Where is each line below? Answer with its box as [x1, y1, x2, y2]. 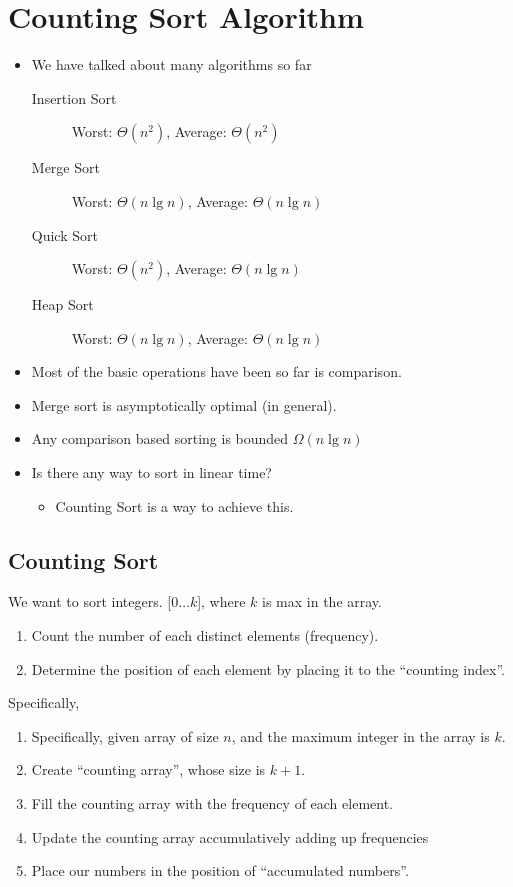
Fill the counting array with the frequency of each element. [31, 793, 393, 814]
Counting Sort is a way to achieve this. [55, 495, 294, 516]
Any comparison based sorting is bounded [31, 428, 289, 449]
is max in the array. [262, 591, 382, 612]
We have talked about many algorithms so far [31, 54, 312, 75]
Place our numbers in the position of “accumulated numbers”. [31, 860, 409, 881]
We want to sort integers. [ [8, 591, 172, 612]
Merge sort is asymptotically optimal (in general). [31, 394, 337, 415]
